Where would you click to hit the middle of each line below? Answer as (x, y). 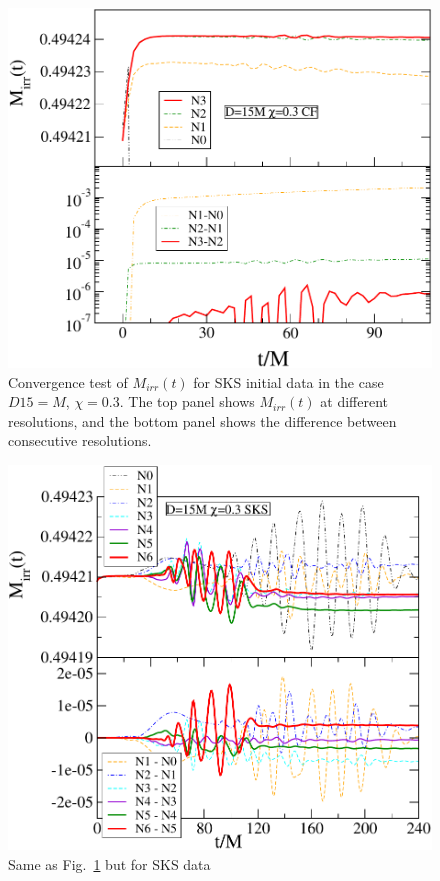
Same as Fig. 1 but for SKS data (109, 863)
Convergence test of (68, 381)
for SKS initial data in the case (288, 381)
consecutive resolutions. (80, 440)
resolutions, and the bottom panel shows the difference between (202, 420)
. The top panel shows (187, 401)
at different (354, 401)
